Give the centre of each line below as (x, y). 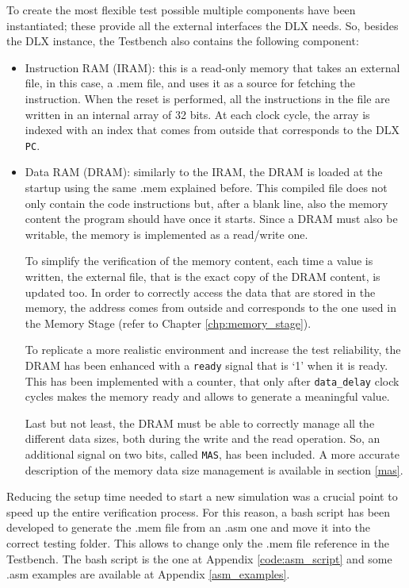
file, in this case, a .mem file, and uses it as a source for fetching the (190, 83)
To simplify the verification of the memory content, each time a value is (199, 261)
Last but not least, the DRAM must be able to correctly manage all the (200, 423)
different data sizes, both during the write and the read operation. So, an (203, 438)
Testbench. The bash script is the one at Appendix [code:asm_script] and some (199, 558)
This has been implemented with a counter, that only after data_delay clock (212, 380)
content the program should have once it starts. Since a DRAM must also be (211, 219)
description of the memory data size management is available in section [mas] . (214, 469)
